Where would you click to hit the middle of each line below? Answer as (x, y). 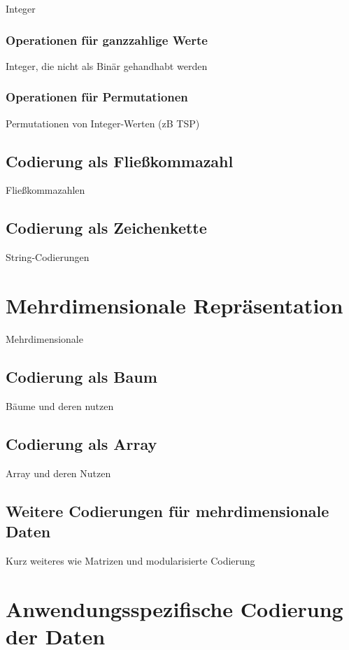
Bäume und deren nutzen (60, 405)
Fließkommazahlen (45, 190)
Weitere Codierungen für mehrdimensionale (168, 510)
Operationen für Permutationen (97, 97)
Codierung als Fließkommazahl (120, 161)
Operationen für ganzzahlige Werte (107, 40)
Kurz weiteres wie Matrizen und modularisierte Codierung (130, 560)
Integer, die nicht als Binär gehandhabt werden (107, 65)
